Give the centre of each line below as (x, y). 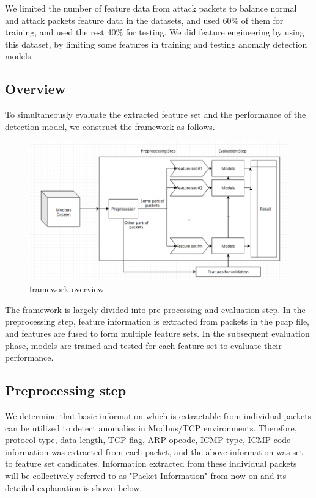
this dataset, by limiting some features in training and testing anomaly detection (156, 44)
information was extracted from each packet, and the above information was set (154, 451)
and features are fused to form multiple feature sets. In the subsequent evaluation (157, 333)
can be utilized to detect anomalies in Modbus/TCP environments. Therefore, (151, 428)
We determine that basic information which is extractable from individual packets (158, 415)
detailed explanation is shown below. (74, 487)
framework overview (67, 289)
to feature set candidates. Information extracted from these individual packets (151, 464)
